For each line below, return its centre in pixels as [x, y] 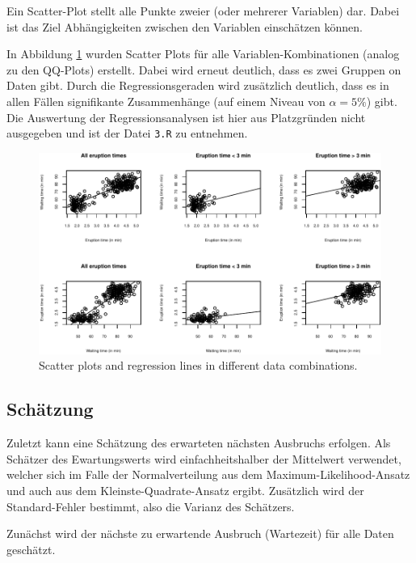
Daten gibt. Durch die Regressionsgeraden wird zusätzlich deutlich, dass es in [198, 85]
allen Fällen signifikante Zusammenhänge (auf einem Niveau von [166, 101]
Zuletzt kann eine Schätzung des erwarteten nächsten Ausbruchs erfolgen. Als [199, 443]
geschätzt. [31, 549]
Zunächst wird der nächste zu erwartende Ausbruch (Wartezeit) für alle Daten [200, 533]
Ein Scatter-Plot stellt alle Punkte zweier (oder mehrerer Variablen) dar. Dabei [203, 11]
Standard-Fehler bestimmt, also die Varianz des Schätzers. [151, 506]
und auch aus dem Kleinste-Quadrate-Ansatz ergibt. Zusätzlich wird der [185, 490]
